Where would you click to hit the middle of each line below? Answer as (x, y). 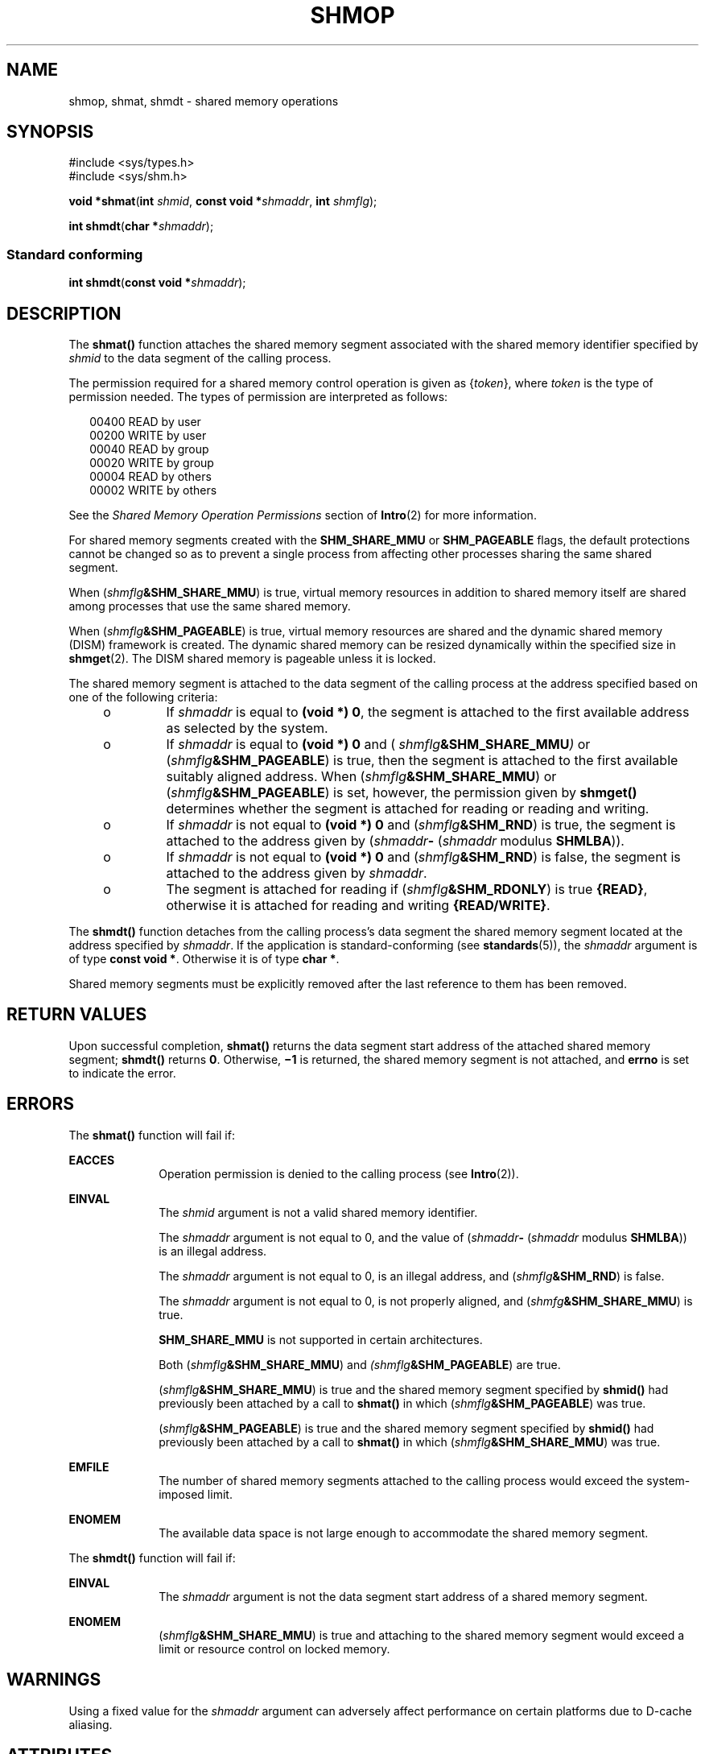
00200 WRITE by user (148, 436)
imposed (181, 1494)
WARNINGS (54, 1680)
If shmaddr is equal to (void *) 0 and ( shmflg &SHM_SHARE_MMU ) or (378, 745)
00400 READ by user (145, 422)
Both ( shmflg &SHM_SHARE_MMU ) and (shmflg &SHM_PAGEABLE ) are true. (360, 1364)
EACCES (92, 1160)
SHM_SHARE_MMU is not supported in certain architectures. (321, 1339)
